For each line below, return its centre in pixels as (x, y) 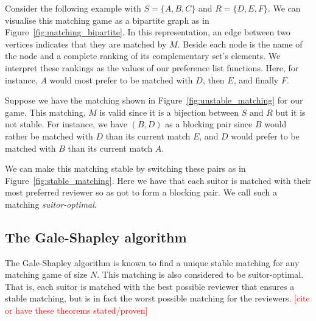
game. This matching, (45, 112)
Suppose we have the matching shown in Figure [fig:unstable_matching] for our (154, 100)
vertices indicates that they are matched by (86, 44)
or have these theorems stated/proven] (76, 310)
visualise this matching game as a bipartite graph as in (107, 20)
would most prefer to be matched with (121, 79)
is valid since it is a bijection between (169, 112)
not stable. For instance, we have (66, 124)
